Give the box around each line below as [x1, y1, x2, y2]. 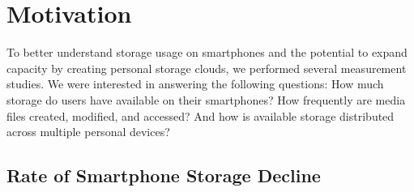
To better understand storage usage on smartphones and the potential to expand [6, 44, 408, 61]
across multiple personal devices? [6, 123, 170, 140]
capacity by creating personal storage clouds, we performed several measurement [6, 59, 407, 76]
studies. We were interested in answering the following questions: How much [6, 75, 384, 92]
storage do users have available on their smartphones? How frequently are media [6, 91, 406, 108]
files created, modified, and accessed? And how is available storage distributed [6, 107, 395, 124]
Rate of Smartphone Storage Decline [6, 163, 321, 188]
